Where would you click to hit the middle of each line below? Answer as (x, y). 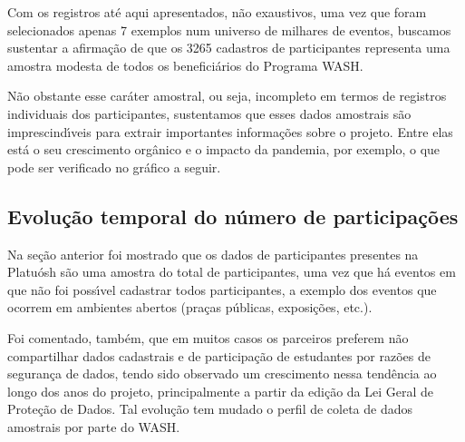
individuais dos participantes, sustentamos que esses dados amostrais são (209, 113)
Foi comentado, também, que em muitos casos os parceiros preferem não (208, 337)
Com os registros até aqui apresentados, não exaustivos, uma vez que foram (217, 12)
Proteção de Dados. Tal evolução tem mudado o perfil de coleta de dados (210, 409)
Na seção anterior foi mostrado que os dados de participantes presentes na (213, 254)
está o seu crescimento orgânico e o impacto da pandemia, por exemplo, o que (224, 149)
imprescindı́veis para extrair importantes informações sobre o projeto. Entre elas (230, 131)
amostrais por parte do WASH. (94, 426)
